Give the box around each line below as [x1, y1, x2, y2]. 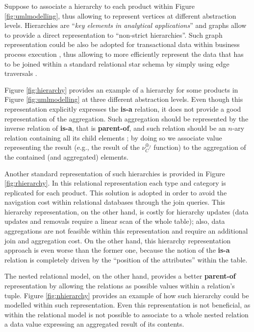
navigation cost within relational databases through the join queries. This [4, 197, 226, 207]
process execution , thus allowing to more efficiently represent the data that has [4, 48, 244, 59]
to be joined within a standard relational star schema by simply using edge [4, 58, 229, 69]
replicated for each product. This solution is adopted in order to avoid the [4, 187, 227, 197]
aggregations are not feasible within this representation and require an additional [4, 226, 248, 236]
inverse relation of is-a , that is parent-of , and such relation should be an [4, 123, 226, 133]
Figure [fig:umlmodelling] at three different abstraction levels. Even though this [4, 94, 243, 104]
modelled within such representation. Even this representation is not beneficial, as [4, 300, 251, 310]
